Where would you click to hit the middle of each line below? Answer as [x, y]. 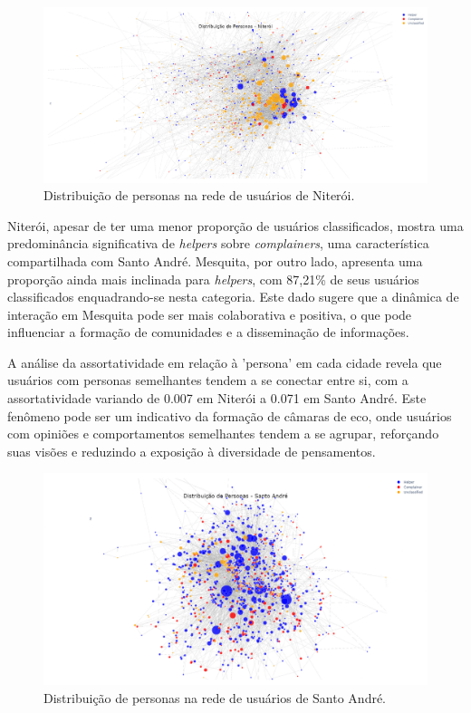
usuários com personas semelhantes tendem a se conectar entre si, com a [208, 380]
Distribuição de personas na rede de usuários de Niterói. [199, 195]
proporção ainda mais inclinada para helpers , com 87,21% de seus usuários [213, 279]
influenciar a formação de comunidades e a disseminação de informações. [208, 332]
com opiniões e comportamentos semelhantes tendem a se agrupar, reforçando [223, 434]
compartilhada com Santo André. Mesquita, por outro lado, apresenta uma [215, 260]
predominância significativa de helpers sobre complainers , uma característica [218, 243]
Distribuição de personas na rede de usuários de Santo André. [215, 697]
